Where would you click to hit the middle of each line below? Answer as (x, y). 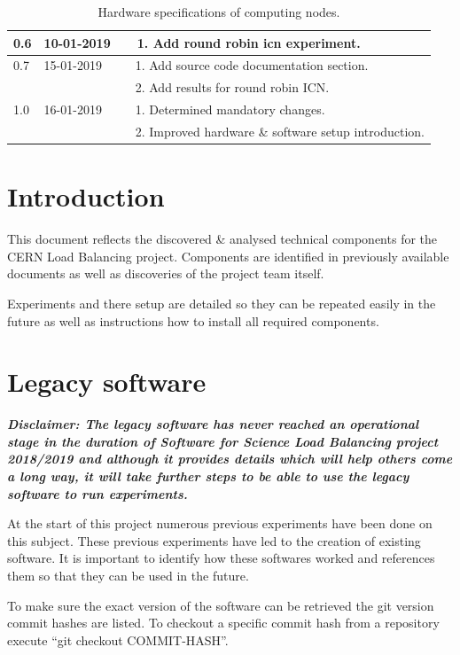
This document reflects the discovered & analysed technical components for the (222, 239)
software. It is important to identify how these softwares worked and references (221, 558)
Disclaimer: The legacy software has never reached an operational (213, 424)
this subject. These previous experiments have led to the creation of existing (214, 540)
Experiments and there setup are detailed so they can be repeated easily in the (222, 303)
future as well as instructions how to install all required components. (193, 320)
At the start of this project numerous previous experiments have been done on (220, 523)
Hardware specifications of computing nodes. (219, 12)
